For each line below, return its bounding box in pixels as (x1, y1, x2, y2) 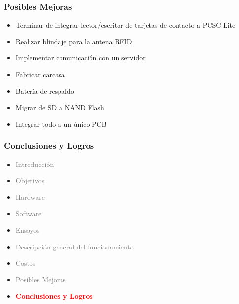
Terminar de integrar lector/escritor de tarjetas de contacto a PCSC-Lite (15, 20, 236, 30)
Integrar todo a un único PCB (15, 118, 107, 129)
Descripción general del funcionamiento (15, 241, 134, 251)
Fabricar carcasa (15, 69, 65, 79)
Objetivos (15, 175, 45, 186)
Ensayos (15, 224, 40, 235)
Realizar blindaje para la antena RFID (15, 36, 132, 46)
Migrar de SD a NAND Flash (15, 102, 104, 112)
